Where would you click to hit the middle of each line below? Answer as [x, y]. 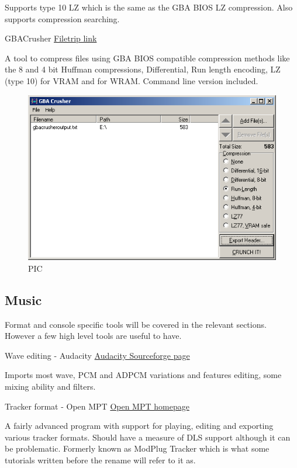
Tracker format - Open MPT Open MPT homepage [97, 406]
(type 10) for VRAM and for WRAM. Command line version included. [132, 80]
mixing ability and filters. [50, 386]
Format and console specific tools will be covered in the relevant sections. [136, 324]
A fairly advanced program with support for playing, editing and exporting [139, 426]
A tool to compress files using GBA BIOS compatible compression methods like [147, 58]
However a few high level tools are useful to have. [93, 336]
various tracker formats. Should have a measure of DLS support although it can [148, 437]
